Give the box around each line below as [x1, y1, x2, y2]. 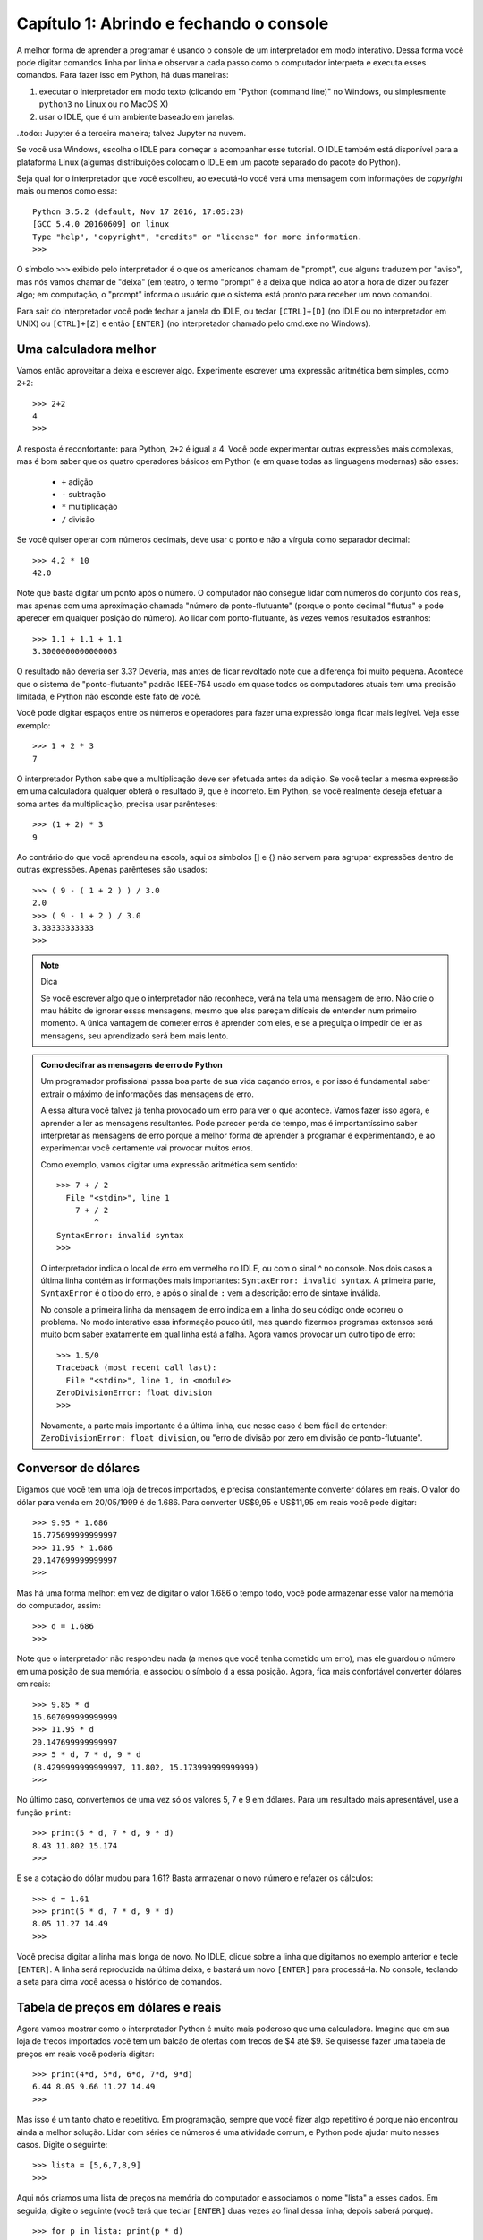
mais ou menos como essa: [16, 185, 118, 196]
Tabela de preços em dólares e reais [16, 1999, 222, 2015]
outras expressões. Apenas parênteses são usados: [16, 865, 208, 875]
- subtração [61, 489, 106, 499]
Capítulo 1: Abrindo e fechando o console [16, 13, 329, 33]
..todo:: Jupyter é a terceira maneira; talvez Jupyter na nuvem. [16, 127, 247, 138]
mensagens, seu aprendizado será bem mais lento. [40, 1030, 229, 1041]
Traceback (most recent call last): [56, 1363, 217, 1373]
